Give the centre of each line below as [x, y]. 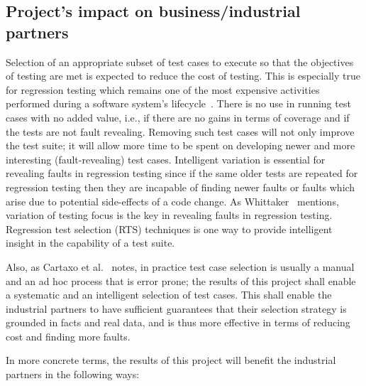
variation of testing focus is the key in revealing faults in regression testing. [169, 215]
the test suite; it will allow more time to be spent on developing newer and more [181, 145]
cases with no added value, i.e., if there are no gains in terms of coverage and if [178, 117]
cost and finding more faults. [68, 336]
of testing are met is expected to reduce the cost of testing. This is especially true [183, 76]
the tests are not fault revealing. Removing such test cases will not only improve [180, 131]
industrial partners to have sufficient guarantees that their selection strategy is [176, 308]
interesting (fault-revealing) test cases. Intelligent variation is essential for [166, 159]
